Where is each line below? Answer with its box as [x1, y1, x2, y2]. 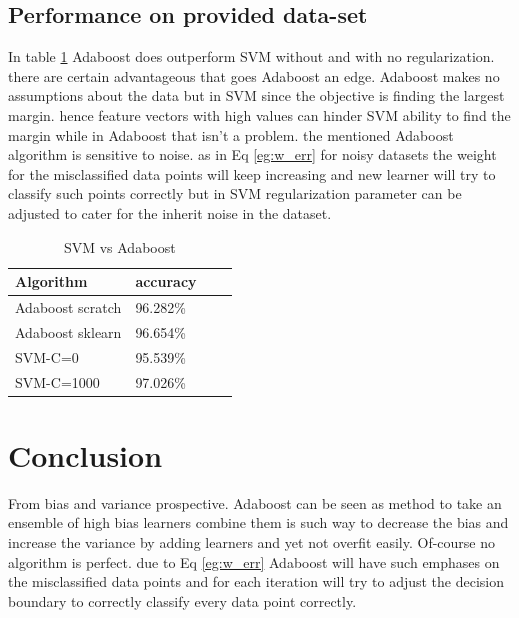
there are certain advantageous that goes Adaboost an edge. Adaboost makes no [8, 65, 500, 86]
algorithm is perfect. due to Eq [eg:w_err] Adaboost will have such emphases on [8, 551, 500, 572]
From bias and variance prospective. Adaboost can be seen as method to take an [8, 492, 502, 513]
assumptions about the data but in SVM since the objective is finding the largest [8, 85, 505, 106]
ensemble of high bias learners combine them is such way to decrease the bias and [8, 512, 509, 533]
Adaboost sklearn [15, 321, 122, 342]
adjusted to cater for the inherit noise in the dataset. [8, 202, 332, 223]
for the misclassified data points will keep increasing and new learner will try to [8, 163, 496, 184]
